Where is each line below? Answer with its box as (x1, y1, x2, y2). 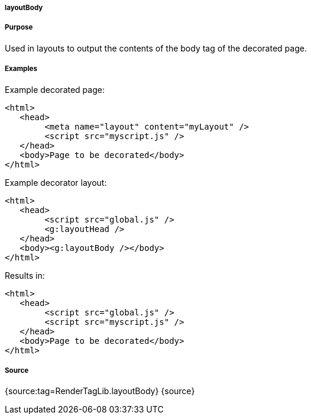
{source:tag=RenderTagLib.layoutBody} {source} (5, 386, 195, 397)
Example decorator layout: (5, 177, 107, 188)
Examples (5, 65, 37, 73)
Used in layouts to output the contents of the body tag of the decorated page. (5, 43, 307, 53)
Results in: (5, 270, 45, 281)
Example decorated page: (5, 84, 105, 95)
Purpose (5, 23, 33, 32)
